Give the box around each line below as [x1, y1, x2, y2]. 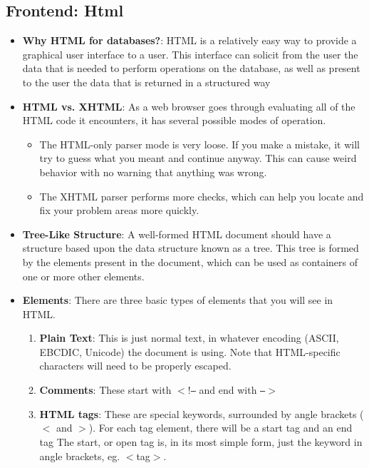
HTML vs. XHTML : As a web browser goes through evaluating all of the [22, 98, 355, 113]
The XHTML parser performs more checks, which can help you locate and [39, 188, 364, 203]
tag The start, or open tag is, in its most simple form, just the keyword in [39, 434, 363, 449]
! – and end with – [187, 382, 266, 397]
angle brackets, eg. [39, 448, 120, 463]
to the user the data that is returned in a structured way [22, 74, 271, 89]
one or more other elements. [22, 268, 145, 283]
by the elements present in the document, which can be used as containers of [22, 254, 358, 269]
